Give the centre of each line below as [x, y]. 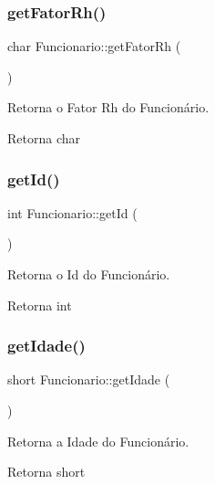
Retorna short [46, 472]
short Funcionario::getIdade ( [89, 379]
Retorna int [40, 305]
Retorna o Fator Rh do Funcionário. [108, 107]
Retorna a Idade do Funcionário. [98, 441]
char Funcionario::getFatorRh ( [94, 46]
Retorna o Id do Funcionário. [89, 274]
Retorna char [44, 138]
